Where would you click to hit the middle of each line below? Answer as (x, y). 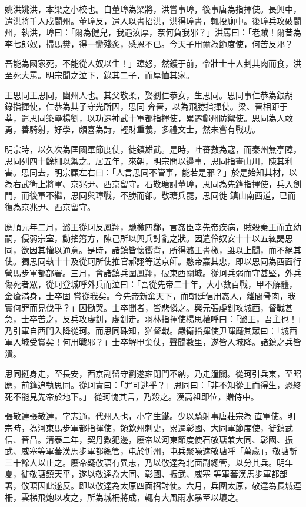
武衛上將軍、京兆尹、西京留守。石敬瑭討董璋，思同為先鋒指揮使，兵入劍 (161, 183)
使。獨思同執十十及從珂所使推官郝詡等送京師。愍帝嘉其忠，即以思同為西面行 (153, 261)
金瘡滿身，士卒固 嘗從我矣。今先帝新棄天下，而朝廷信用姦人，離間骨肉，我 (150, 296)
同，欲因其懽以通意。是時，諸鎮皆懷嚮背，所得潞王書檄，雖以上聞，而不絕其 (153, 249)
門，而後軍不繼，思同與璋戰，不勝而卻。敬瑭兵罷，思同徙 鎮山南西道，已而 (150, 195)
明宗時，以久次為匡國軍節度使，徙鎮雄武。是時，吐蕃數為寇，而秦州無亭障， (153, 149)
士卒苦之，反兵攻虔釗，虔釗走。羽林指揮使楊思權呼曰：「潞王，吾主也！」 (161, 319)
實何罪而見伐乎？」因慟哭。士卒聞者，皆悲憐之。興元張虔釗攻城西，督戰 (145, 307)
